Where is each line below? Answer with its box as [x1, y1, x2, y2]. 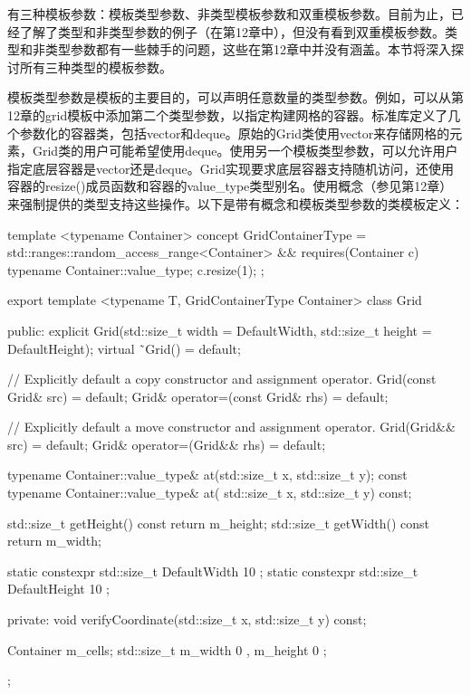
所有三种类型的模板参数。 [19, 57, 172, 76]
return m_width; [7, 531, 101, 550]
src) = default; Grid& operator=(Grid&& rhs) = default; [7, 434, 326, 453]
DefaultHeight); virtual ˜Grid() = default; [7, 338, 241, 357]
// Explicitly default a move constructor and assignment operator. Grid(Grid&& [7, 417, 456, 436]
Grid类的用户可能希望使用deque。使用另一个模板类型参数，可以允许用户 [32, 141, 458, 160]
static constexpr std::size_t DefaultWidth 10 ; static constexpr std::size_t [7, 561, 418, 580]
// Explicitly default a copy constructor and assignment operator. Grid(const [7, 369, 437, 388]
